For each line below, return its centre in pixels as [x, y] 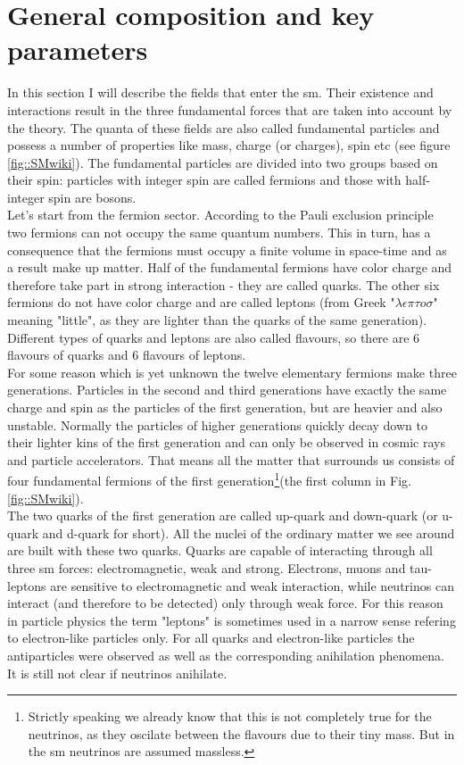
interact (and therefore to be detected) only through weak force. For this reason [225, 603]
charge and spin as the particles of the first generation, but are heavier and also [225, 407]
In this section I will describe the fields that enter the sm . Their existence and [220, 92]
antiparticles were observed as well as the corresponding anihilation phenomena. [226, 655]
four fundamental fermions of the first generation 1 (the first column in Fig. [209, 479]
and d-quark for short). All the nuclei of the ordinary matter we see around [249, 532]
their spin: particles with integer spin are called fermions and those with [204, 180]
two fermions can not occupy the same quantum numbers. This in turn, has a [219, 233]
